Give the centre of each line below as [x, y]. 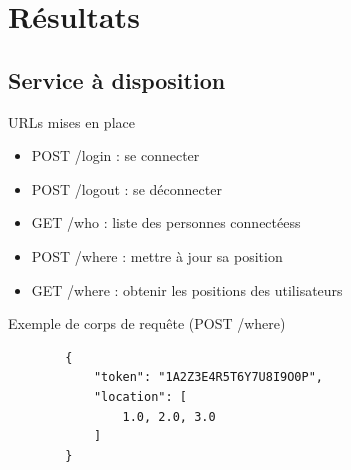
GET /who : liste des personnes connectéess [166, 222]
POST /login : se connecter [115, 155]
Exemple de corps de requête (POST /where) [147, 323]
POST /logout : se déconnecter [126, 188]
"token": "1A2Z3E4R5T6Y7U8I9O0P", [208, 377]
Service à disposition [117, 79]
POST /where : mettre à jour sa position [157, 255]
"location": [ [140, 396]
